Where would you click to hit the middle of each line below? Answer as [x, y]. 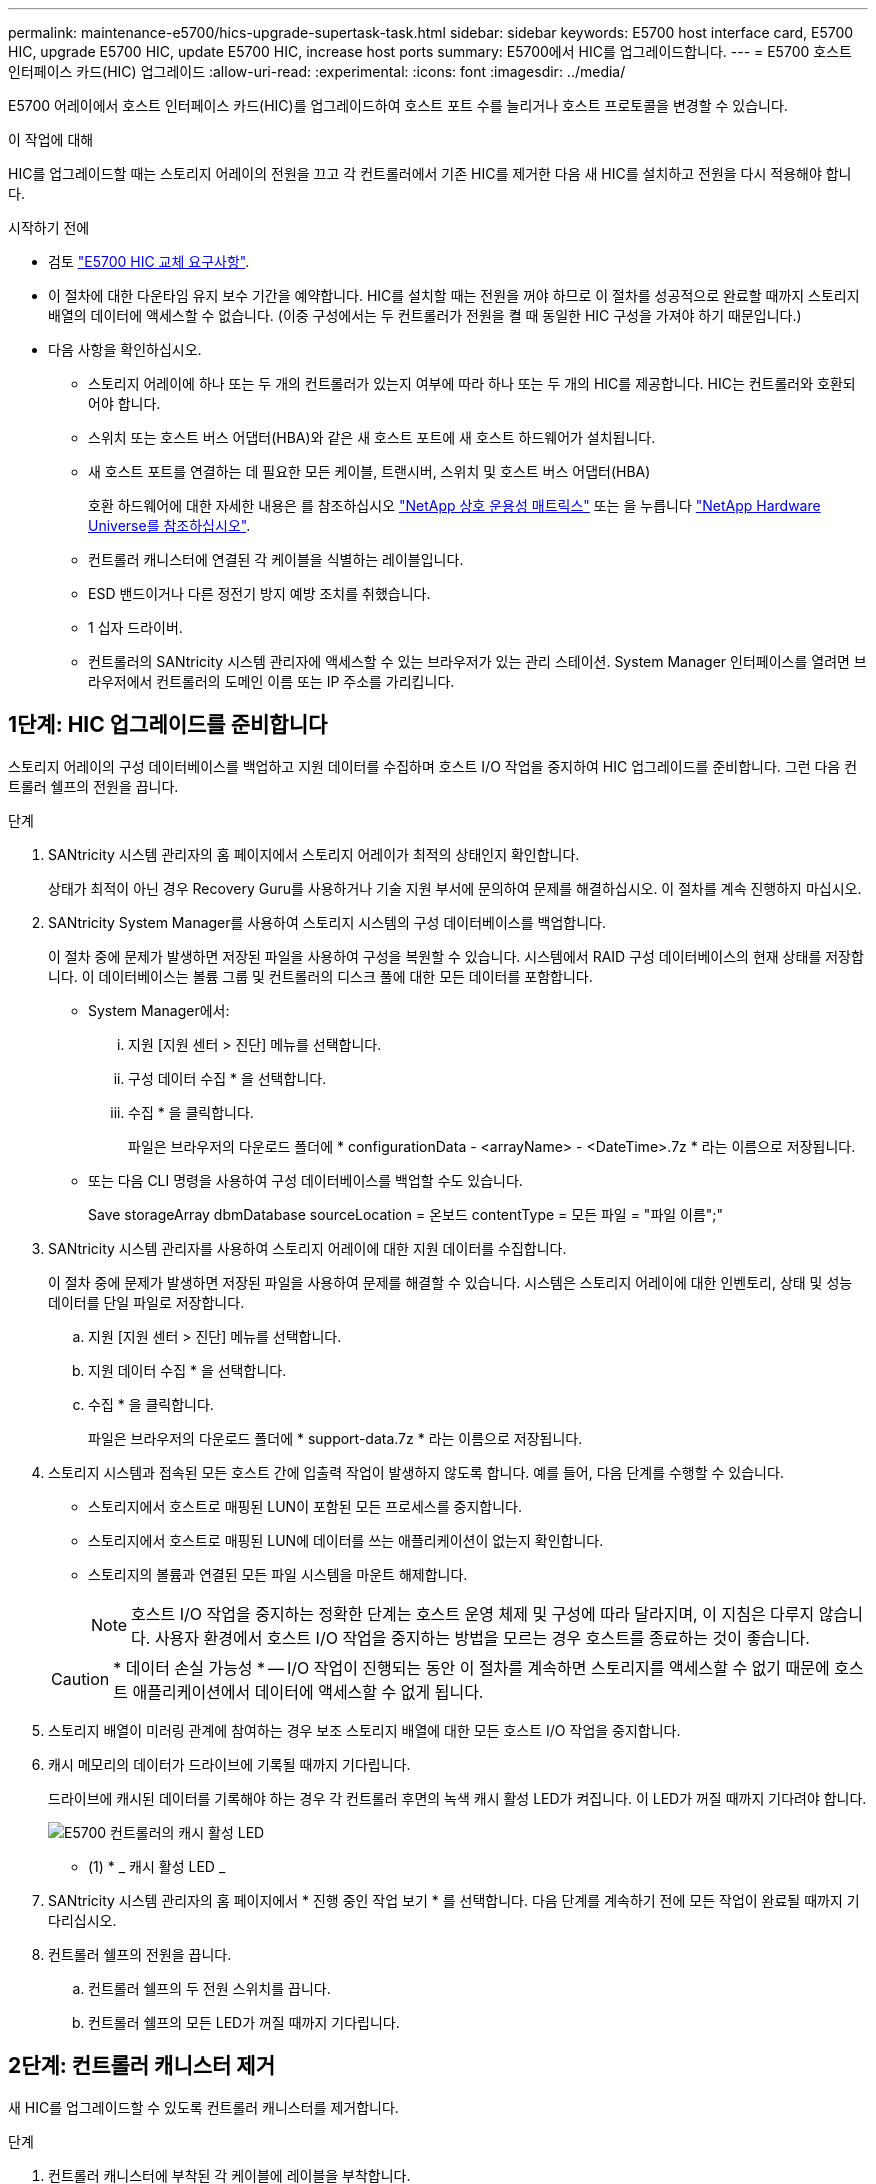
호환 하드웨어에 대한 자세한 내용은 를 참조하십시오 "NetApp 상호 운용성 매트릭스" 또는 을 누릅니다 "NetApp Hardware [454, 505]
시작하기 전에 [49, 227]
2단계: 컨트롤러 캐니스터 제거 [141, 2066]
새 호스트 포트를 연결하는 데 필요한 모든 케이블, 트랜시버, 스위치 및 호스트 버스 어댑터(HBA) [369, 471]
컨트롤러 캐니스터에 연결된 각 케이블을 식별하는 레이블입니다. [276, 559]
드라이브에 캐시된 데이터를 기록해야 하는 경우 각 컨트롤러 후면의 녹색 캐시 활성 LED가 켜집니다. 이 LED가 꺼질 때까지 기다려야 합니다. [457, 1798]
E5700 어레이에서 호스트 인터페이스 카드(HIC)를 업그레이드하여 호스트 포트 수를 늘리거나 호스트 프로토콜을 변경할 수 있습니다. [398, 105]
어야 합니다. [124, 403]
